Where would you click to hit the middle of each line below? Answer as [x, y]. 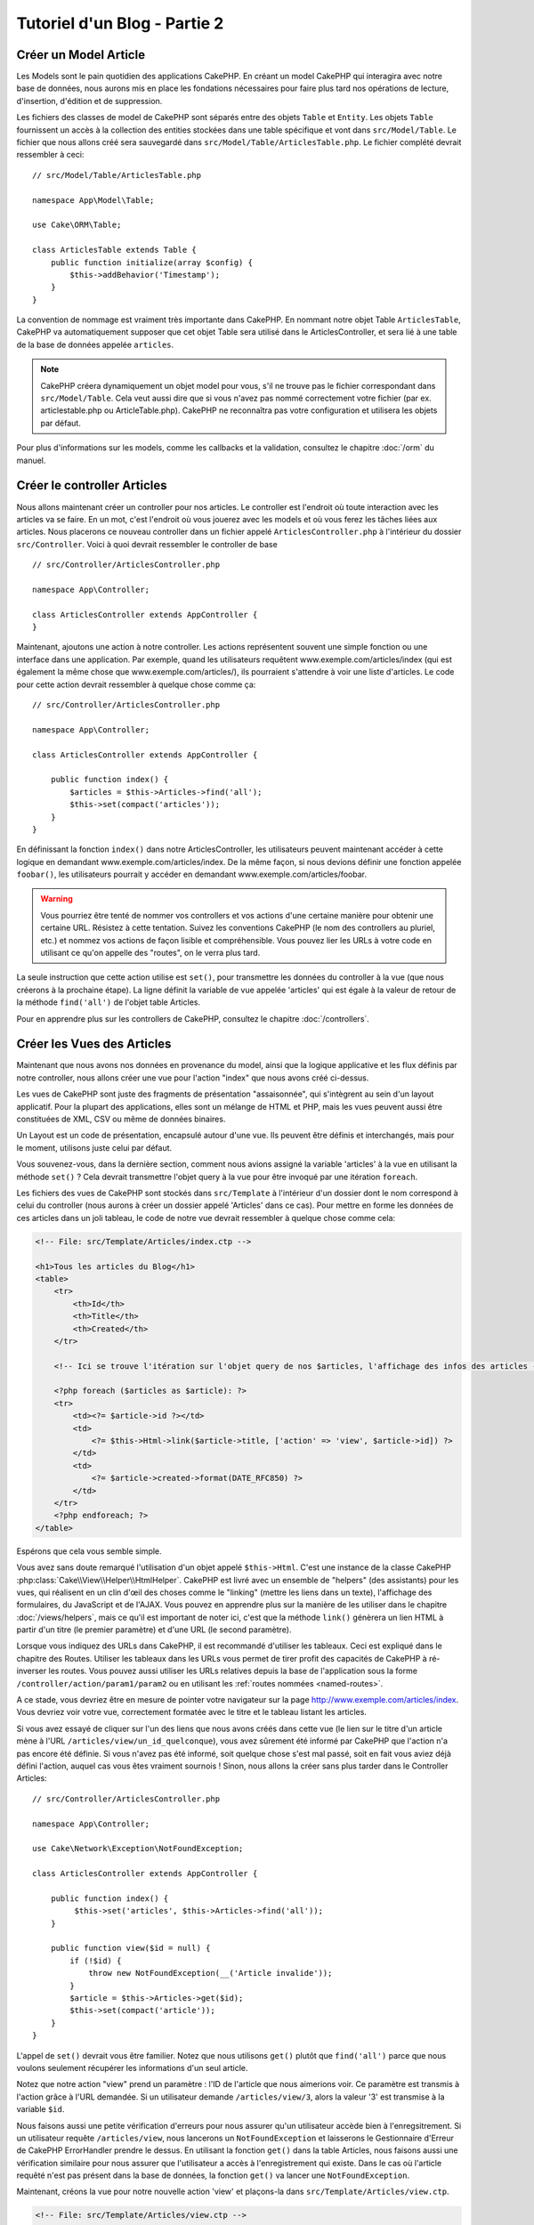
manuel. [31, 460]
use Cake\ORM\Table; [77, 225]
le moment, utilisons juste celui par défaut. [94, 1147]
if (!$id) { [96, 1961]
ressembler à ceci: [50, 155]
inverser [32, 1671]
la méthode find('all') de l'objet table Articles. [108, 1002]
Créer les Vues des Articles [94, 1044]
